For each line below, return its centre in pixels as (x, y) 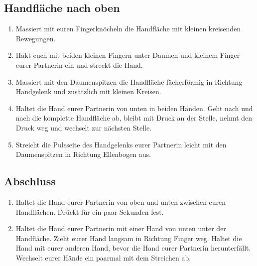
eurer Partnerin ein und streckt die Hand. (79, 65)
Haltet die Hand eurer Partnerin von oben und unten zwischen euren (121, 201)
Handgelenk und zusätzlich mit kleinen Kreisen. (88, 91)
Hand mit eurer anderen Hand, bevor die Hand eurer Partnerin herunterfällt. (133, 248)
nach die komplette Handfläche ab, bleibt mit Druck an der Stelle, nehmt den (134, 118)
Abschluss (30, 181)
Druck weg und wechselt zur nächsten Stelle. (84, 127)
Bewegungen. (36, 38)
